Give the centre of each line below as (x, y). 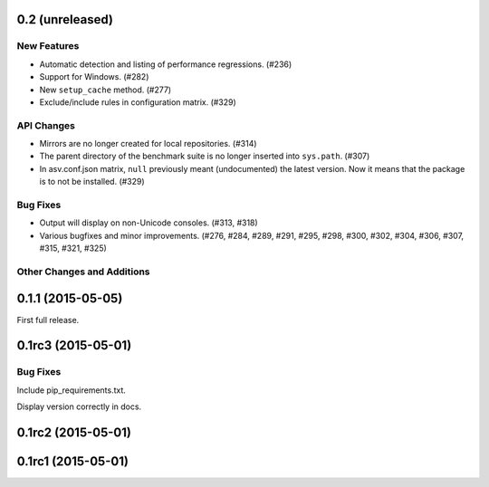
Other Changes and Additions (83, 272)
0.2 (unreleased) (65, 19)
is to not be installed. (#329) (92, 182)
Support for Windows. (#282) (94, 77)
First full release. (48, 320)
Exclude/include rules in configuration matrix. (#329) (138, 102)
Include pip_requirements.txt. (72, 390)
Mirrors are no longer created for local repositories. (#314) (148, 144)
